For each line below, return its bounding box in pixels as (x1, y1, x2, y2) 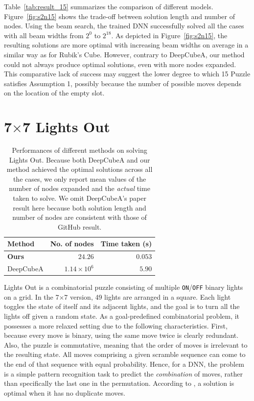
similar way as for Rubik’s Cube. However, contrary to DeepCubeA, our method (4, 49, 245, 59)
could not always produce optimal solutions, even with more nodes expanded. (4, 59, 236, 69)
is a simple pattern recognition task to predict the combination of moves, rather (4, 368, 243, 378)
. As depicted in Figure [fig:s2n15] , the (111, 30, 228, 40)
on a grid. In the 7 (4, 291, 59, 302)
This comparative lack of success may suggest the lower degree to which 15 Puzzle (4, 69, 251, 79)
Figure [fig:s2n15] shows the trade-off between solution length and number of (4, 11, 235, 21)
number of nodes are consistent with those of (12, 212, 147, 222)
